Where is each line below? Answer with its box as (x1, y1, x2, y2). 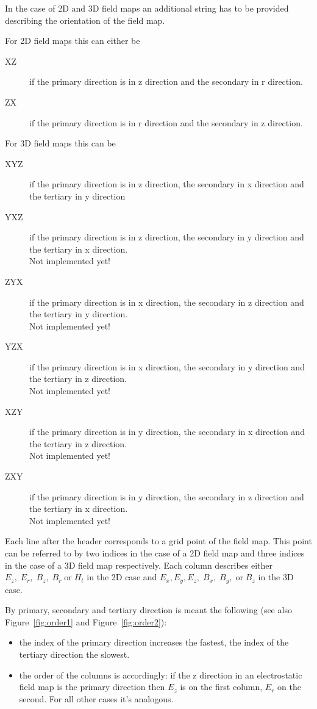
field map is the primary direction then (19, 680, 165, 693)
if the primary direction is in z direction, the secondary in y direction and (29, 231, 304, 243)
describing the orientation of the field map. (5, 13, 165, 26)
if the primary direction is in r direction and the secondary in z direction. (29, 116, 303, 129)
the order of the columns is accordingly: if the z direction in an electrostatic (19, 668, 302, 681)
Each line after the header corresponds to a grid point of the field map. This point (5, 534, 312, 547)
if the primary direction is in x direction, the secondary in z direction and (29, 295, 304, 308)
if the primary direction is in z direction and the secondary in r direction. (29, 75, 303, 88)
